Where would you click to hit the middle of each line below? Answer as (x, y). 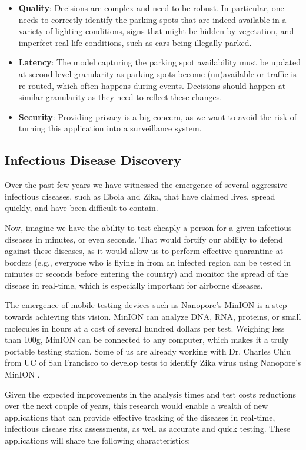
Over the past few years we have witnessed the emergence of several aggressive (146, 185)
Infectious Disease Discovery (93, 160)
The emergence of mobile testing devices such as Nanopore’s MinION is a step (146, 305)
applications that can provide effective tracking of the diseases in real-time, (140, 417)
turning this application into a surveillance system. (110, 128)
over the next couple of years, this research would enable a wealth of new (137, 406)
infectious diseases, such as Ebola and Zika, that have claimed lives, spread (140, 196)
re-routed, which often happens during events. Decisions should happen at (152, 85)
